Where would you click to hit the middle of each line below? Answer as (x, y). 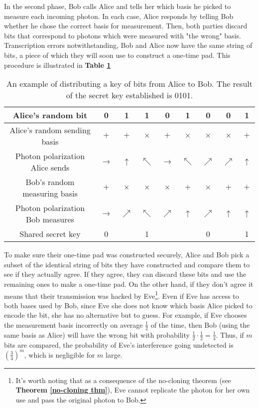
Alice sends (50, 168)
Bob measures (50, 219)
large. (114, 354)
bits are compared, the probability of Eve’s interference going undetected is (119, 344)
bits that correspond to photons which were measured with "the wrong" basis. (123, 35)
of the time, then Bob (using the (200, 324)
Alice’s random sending (50, 130)
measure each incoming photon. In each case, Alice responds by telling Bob (119, 16)
